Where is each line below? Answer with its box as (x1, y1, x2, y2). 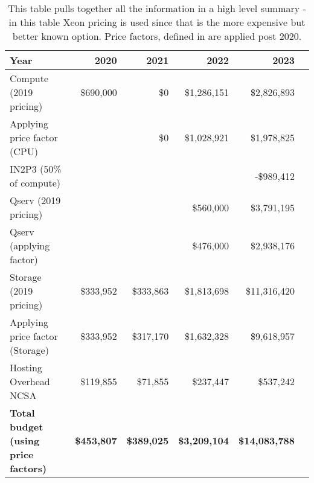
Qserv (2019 (10, 193, 61, 207)
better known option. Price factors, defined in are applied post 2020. (12, 29, 302, 43)
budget (10, 420, 43, 433)
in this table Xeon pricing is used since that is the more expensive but (8, 15, 306, 29)
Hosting (10, 360, 42, 374)
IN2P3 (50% (10, 162, 62, 176)
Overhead (10, 374, 50, 388)
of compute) (10, 176, 61, 190)
